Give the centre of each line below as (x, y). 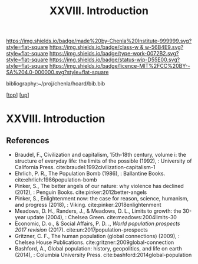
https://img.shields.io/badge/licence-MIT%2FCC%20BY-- (120, 66)
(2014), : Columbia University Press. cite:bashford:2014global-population (103, 255)
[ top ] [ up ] (18, 95)
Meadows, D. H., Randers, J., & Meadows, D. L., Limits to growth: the (98, 211)
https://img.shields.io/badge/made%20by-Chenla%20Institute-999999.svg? (99, 41)
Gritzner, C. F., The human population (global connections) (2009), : (97, 236)
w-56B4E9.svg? (164, 47)
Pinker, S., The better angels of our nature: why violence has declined (99, 186)
